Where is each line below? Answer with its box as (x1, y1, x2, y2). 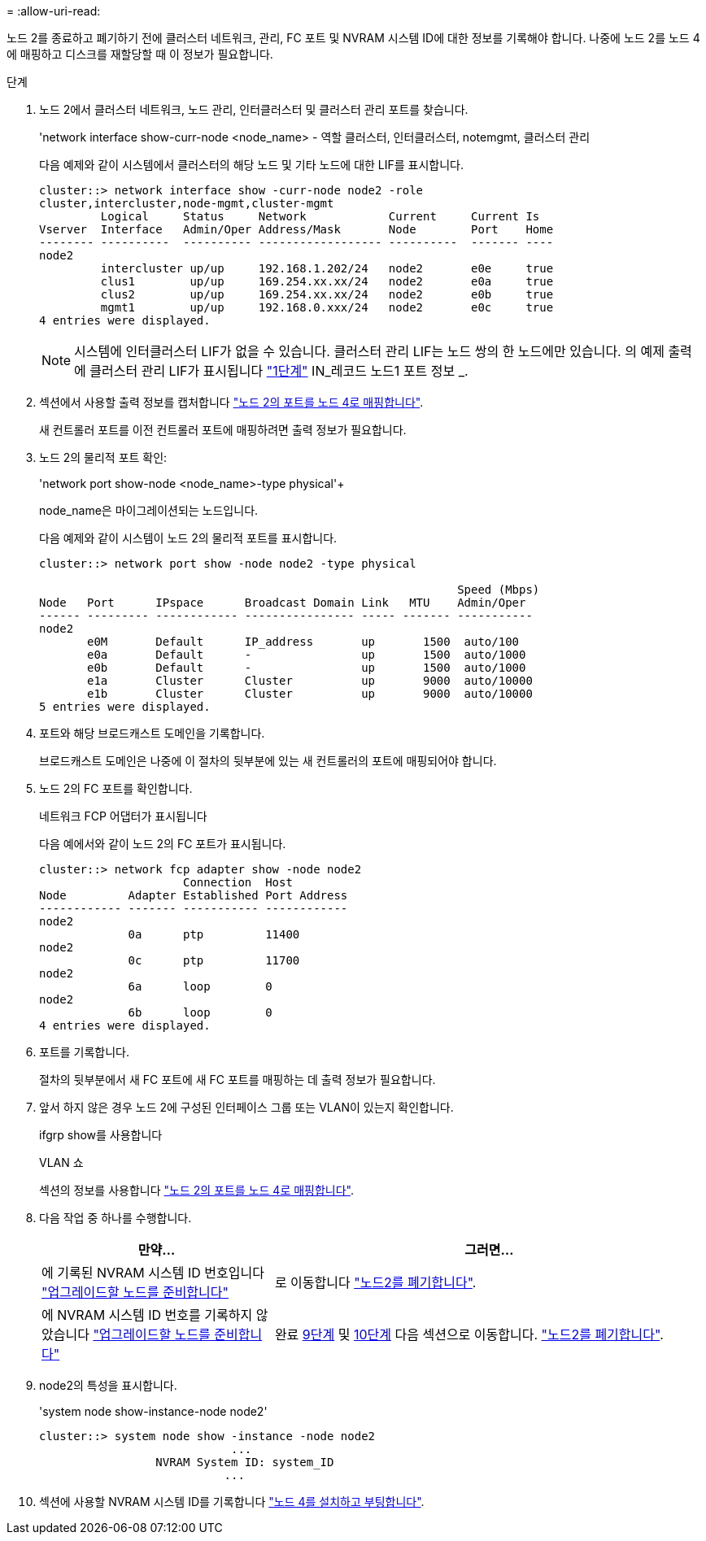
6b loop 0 (128, 1006, 272, 1019)
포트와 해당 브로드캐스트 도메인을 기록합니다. (39, 726, 265, 740)
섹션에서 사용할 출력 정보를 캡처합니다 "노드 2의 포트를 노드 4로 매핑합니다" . (39, 395, 424, 409)
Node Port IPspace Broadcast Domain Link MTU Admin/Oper (39, 596, 526, 609)
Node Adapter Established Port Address (39, 889, 348, 902)
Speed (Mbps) (457, 583, 540, 596)
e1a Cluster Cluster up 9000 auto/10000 (87, 674, 533, 687)
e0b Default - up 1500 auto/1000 (87, 661, 526, 674)
